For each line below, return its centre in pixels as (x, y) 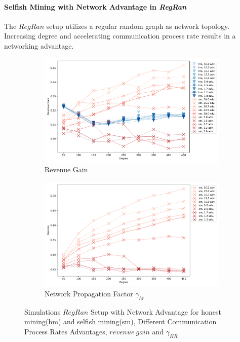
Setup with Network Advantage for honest (156, 311)
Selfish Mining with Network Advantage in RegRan (95, 6)
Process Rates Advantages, (66, 331)
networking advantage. (39, 45)
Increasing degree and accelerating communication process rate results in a (120, 36)
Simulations (43, 311)
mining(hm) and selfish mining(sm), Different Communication (121, 321)
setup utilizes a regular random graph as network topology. (138, 26)
